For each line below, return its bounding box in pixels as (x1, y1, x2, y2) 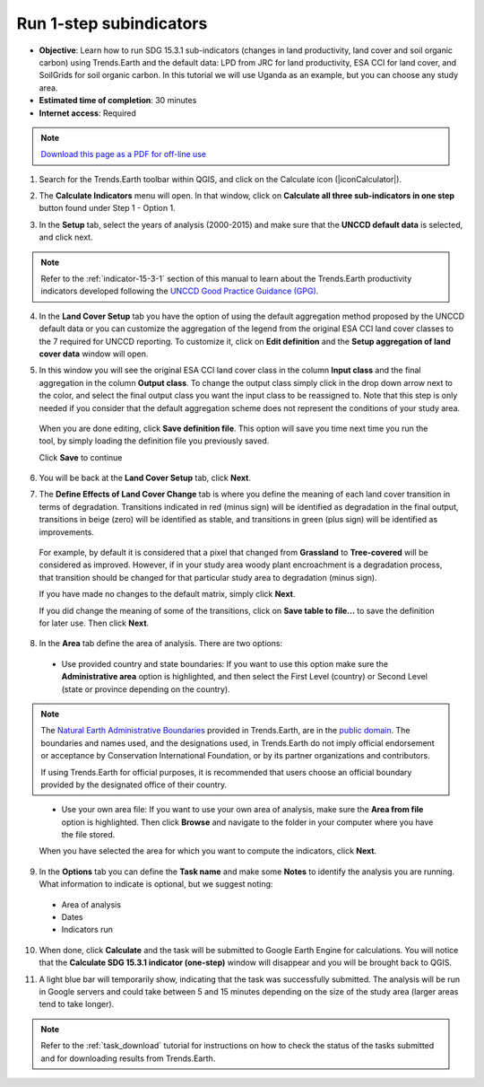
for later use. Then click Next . (39, 618, 150, 628)
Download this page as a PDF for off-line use (40, 149, 206, 160)
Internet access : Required (39, 108, 136, 118)
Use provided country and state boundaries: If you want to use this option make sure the (61, 658, 389, 669)
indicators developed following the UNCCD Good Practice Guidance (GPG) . (40, 285, 319, 296)
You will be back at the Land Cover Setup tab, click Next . (39, 472, 251, 484)
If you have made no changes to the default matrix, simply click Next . (39, 589, 296, 600)
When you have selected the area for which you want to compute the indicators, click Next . (39, 846, 376, 856)
